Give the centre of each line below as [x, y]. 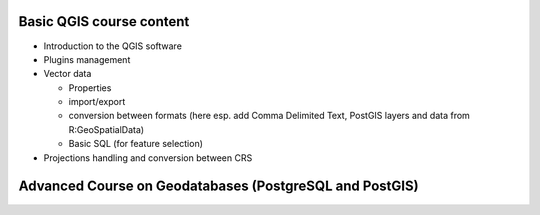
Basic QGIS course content [104, 21]
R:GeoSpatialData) [106, 129]
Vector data [67, 74]
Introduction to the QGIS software [112, 46]
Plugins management [87, 59]
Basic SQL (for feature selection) [136, 144]
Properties [90, 87]
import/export [97, 102]
